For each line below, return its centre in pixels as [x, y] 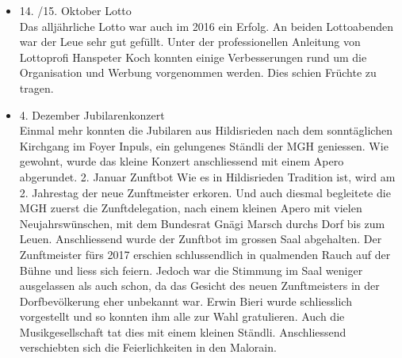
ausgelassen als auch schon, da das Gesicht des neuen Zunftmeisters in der [199, 286]
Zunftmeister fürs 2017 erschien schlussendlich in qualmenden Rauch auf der [205, 254]
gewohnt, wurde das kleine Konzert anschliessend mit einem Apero [182, 161]
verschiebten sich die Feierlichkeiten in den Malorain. [148, 347]
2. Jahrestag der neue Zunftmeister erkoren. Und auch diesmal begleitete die [205, 192]
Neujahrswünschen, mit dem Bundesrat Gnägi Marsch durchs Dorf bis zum [202, 223]
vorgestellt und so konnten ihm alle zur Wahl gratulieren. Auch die [182, 316]
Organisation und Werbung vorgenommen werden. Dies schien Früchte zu [198, 72]
